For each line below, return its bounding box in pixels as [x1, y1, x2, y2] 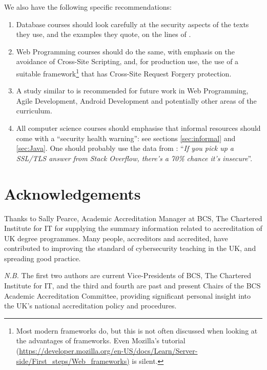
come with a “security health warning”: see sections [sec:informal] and [16, 132, 236, 143]
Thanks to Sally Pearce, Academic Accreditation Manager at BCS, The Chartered [4, 212, 262, 223]
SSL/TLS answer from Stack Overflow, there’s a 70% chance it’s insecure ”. [16, 152, 253, 163]
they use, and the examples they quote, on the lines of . [16, 29, 191, 40]
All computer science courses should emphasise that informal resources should [16, 123, 261, 133]
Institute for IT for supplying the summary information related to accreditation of [4, 223, 262, 233]
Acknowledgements [4, 183, 141, 204]
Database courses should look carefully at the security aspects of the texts [16, 18, 249, 29]
